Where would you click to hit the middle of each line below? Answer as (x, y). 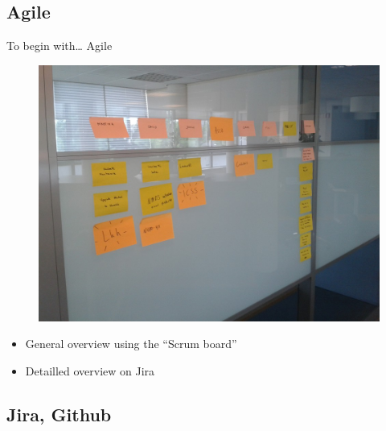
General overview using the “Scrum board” (131, 344)
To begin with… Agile (60, 46)
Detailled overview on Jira (90, 370)
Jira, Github (59, 414)
